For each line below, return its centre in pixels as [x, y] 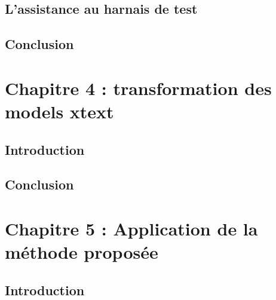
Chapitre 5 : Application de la [131, 228]
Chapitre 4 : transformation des [138, 88]
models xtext [59, 111]
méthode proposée [82, 252]
